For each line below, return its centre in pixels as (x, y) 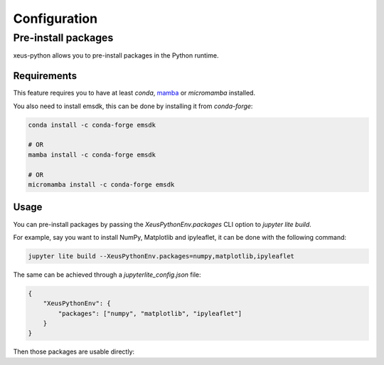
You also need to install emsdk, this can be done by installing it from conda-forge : (133, 106)
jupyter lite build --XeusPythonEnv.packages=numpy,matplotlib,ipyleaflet (161, 256)
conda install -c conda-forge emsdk (92, 125)
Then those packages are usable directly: (74, 351)
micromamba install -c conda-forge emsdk (101, 185)
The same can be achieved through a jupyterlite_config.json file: (107, 275)
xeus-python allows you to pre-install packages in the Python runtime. (116, 55)
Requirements (45, 76)
